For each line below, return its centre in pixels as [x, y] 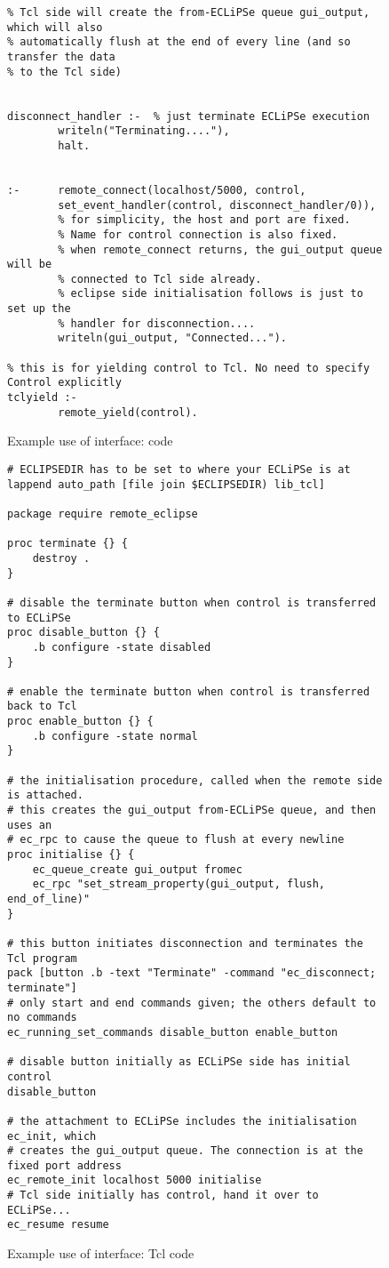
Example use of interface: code [90, 441]
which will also [55, 27]
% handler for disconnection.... [157, 323]
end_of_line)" [49, 899]
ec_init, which [52, 1136]
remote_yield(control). [128, 412]
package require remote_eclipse [103, 514]
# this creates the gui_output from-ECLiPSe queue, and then [192, 811]
